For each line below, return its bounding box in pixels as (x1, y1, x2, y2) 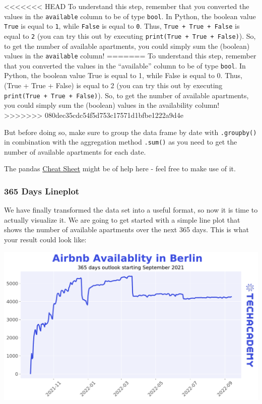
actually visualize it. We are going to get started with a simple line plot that (4, 214, 240, 225)
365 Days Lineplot (4, 184, 80, 197)
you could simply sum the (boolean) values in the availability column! (4, 100, 220, 110)
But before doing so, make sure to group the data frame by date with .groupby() (4, 126, 257, 137)
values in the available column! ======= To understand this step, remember (4, 50, 256, 61)
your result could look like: (4, 234, 87, 244)
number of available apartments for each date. (4, 146, 146, 157)
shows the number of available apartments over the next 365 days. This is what (4, 224, 249, 235)
